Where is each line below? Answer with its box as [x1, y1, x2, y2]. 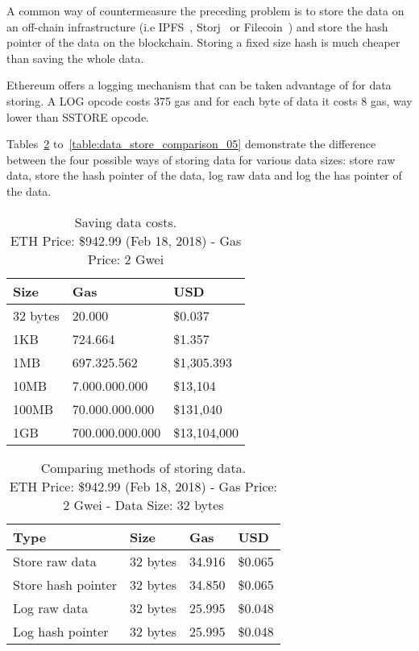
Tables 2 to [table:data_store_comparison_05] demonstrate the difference [6, 135, 376, 152]
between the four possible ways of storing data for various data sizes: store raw [6, 151, 396, 168]
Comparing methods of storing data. [40, 458, 247, 477]
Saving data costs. [74, 212, 177, 231]
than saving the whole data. [6, 49, 144, 66]
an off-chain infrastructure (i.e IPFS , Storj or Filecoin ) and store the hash [6, 18, 388, 35]
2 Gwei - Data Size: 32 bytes [63, 495, 224, 514]
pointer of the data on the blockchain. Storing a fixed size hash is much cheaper [6, 34, 400, 51]
